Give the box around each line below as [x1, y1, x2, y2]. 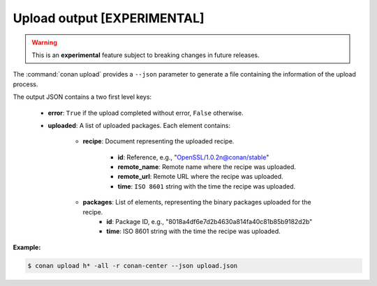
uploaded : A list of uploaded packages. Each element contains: [47, 121, 230, 129]
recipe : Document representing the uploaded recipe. [82, 137, 235, 145]
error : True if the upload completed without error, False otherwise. [47, 109, 244, 117]
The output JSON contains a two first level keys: [13, 93, 152, 101]
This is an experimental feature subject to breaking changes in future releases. [31, 51, 260, 59]
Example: [13, 243, 41, 251]
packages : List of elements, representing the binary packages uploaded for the [82, 198, 311, 207]
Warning [31, 38, 57, 47]
